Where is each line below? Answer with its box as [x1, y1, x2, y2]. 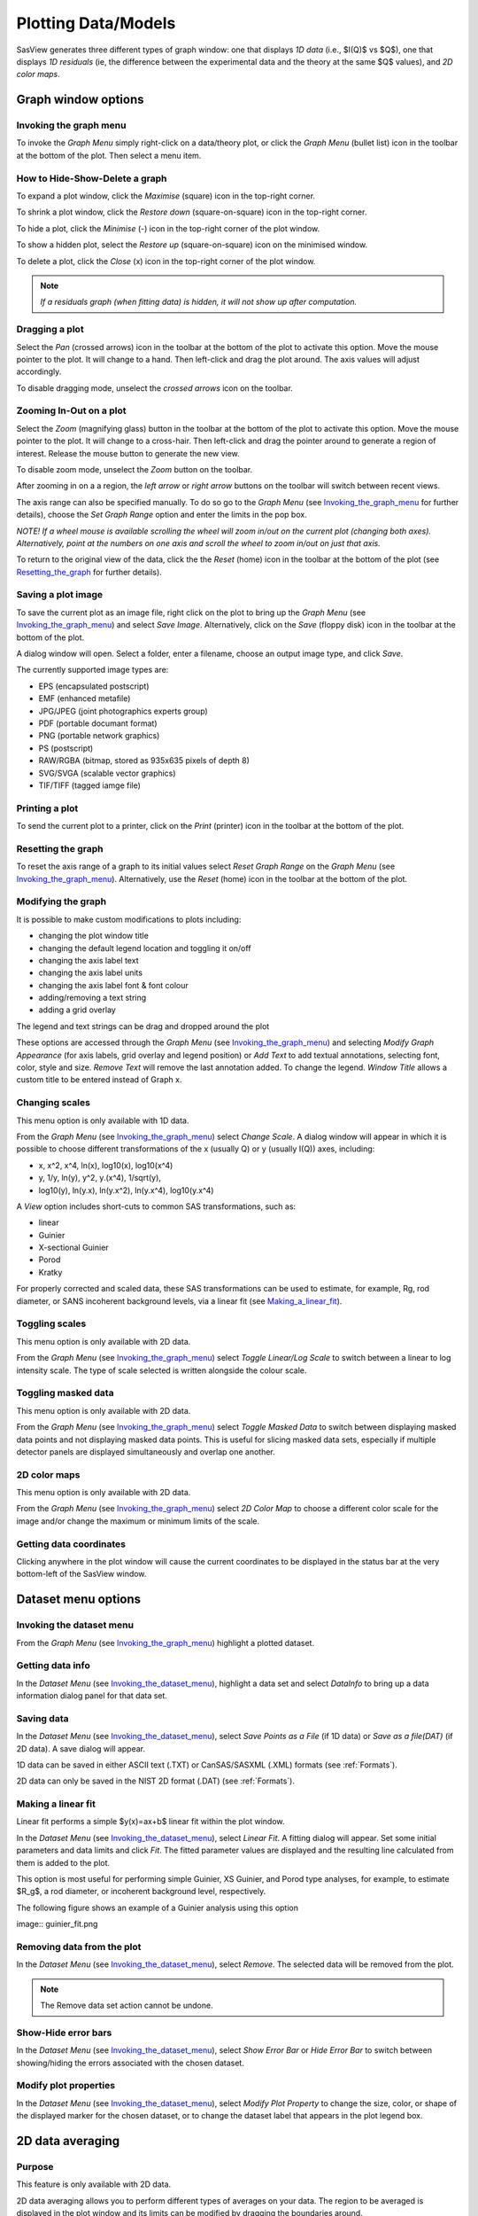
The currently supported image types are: [16, 665, 169, 675]
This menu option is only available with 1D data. [16, 1115, 189, 1126]
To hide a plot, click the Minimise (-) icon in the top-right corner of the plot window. [16, 222, 320, 234]
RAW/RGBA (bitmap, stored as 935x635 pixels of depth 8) [38, 755, 250, 766]
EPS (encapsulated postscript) [38, 681, 150, 691]
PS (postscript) [38, 743, 94, 753]
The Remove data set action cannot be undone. [40, 2000, 213, 2011]
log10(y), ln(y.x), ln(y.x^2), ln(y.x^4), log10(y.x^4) [38, 1184, 214, 1196]
